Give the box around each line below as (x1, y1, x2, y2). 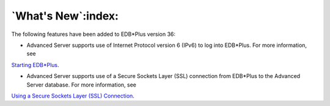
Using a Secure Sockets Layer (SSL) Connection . (11, 92, 134, 99)
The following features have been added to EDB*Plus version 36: (11, 30, 176, 38)
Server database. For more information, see (26, 81, 137, 88)
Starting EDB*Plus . (11, 61, 59, 68)
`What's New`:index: (11, 9, 119, 23)
